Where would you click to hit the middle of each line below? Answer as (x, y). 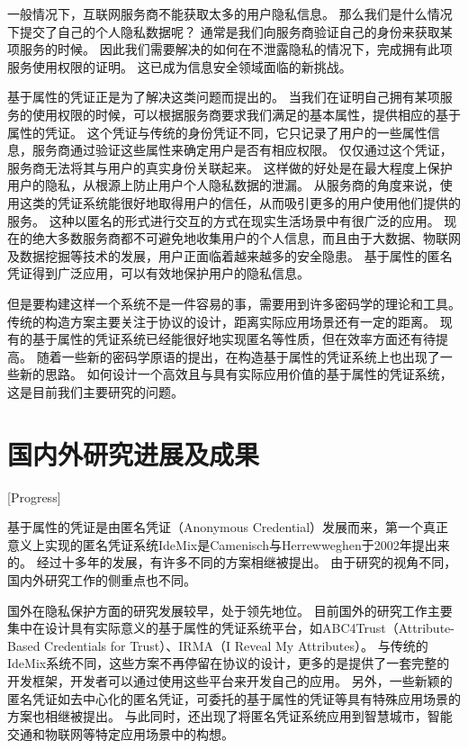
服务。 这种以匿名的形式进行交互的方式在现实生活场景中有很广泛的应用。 (224, 220)
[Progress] (34, 496)
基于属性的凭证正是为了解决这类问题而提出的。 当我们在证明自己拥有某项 (224, 97)
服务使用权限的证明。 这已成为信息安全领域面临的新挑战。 (180, 66)
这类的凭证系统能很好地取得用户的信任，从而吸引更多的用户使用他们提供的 (240, 202)
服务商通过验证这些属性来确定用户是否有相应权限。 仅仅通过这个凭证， (242, 150)
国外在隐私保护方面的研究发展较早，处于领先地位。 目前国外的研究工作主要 (230, 610)
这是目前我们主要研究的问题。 (95, 391)
